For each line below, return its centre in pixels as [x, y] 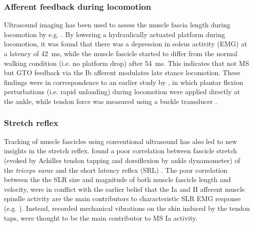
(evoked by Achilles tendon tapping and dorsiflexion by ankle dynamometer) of [122, 160]
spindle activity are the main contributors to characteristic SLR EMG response [122, 198]
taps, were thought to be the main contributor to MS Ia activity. [101, 217]
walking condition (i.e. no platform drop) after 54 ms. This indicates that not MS [127, 63]
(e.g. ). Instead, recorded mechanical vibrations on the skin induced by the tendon [127, 208]
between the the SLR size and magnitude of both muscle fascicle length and [117, 179]
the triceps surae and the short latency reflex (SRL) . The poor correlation [116, 170]
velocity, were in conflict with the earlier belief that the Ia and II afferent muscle [125, 189]
